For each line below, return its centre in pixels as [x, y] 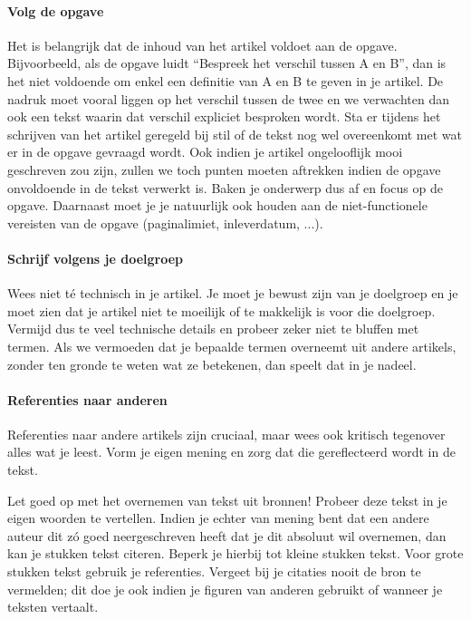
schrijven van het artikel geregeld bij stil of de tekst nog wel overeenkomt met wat [235, 134]
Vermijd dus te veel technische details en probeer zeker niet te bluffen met [213, 329]
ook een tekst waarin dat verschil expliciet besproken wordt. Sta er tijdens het [224, 116]
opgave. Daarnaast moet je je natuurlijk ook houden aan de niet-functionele [217, 205]
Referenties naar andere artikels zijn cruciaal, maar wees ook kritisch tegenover [226, 434]
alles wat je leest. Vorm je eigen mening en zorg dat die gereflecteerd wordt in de [231, 452]
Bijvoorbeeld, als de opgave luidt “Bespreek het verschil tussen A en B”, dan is [227, 63]
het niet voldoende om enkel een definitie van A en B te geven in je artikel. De [226, 80]
